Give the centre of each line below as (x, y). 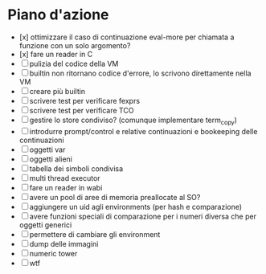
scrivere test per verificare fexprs (85, 100)
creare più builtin (57, 91)
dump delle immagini (64, 243)
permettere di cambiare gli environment (95, 234)
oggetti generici (45, 225)
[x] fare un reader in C (56, 54)
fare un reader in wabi (66, 187)
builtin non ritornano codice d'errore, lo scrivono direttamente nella (140, 73)
